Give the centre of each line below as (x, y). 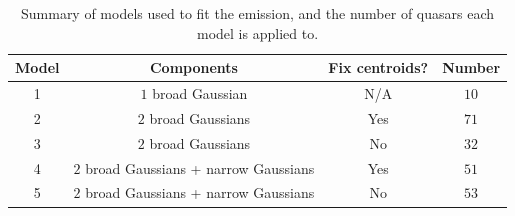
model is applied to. (258, 32)
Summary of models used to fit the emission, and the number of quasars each (257, 13)
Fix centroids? (378, 67)
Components (193, 67)
